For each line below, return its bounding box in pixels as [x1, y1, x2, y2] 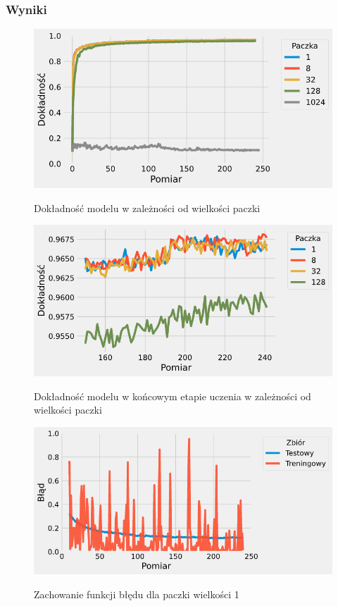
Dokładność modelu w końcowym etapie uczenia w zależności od [34, 388, 311, 403]
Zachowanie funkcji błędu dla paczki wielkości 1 [34, 586, 239, 601]
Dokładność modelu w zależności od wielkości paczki [34, 200, 261, 215]
